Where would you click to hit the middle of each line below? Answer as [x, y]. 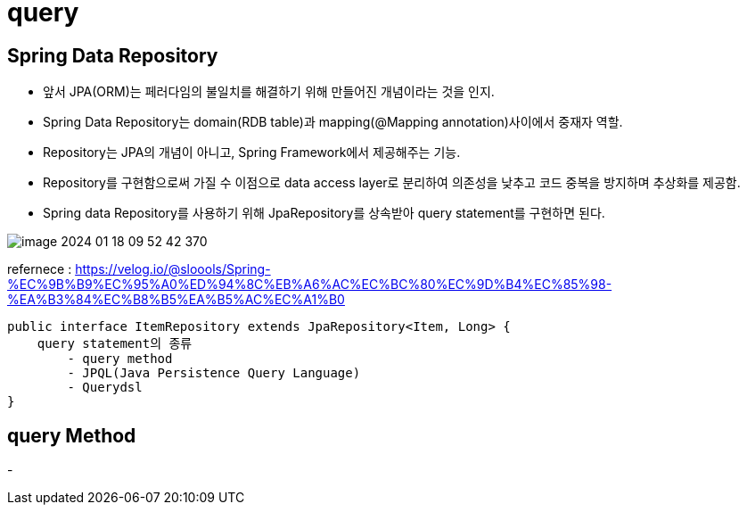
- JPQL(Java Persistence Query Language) [214, 373]
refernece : [40, 269]
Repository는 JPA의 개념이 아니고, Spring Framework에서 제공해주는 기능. [252, 153]
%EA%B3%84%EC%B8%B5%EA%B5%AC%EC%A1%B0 [176, 300]
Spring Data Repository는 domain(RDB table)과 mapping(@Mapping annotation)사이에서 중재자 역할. [333, 122]
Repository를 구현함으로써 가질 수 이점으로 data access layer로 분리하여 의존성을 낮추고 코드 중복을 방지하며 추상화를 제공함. [392, 183]
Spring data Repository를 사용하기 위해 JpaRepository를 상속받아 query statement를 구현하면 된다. [324, 213]
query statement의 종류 [115, 344]
